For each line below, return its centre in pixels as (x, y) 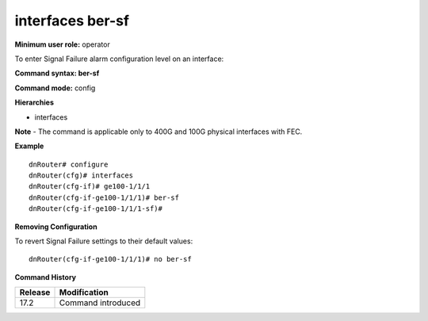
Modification (84, 292)
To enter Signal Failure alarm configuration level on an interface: (119, 59)
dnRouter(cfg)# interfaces (81, 176)
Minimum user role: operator (62, 44)
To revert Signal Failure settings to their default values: (104, 241)
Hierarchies (34, 102)
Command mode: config (55, 88)
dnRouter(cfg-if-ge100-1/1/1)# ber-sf (104, 197)
